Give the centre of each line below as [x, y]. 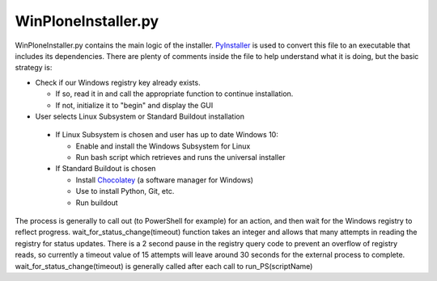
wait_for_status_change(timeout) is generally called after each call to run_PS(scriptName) [164, 266]
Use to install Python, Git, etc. [125, 191]
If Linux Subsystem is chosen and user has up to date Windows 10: [167, 135]
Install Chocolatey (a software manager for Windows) [165, 180]
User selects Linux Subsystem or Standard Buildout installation [140, 116]
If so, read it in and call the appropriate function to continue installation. [174, 94]
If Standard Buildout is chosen [106, 169]
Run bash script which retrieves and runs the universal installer [180, 157]
